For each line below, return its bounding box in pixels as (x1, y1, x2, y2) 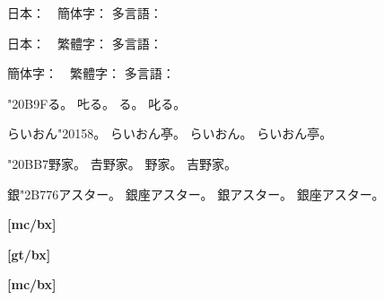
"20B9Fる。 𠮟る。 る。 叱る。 (7, 93, 187, 112)
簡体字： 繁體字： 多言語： (7, 64, 175, 83)
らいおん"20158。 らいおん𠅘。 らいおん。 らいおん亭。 (7, 124, 333, 143)
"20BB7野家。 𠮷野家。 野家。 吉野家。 (7, 154, 238, 172)
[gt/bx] (7, 244, 51, 263)
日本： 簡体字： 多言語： (7, 4, 162, 22)
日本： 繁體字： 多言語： (7, 33, 162, 52)
